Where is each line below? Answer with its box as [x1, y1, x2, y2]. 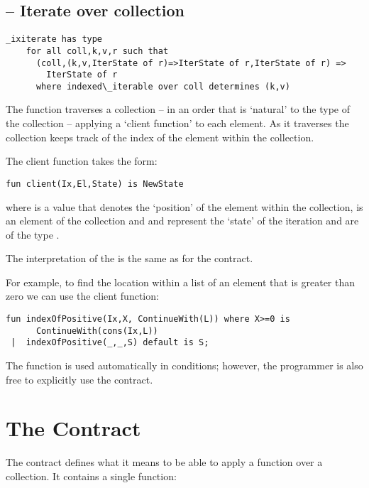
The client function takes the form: [6, 153, 158, 168]
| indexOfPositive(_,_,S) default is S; [11, 337, 209, 348]
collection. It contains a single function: [6, 468, 177, 483]
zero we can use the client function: [6, 288, 159, 303]
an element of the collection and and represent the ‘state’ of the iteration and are [6, 213, 359, 228]
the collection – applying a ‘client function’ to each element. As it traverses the [6, 116, 349, 131]
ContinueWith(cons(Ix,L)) [35, 325, 158, 336]
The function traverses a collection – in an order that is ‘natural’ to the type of [6, 102, 350, 116]
